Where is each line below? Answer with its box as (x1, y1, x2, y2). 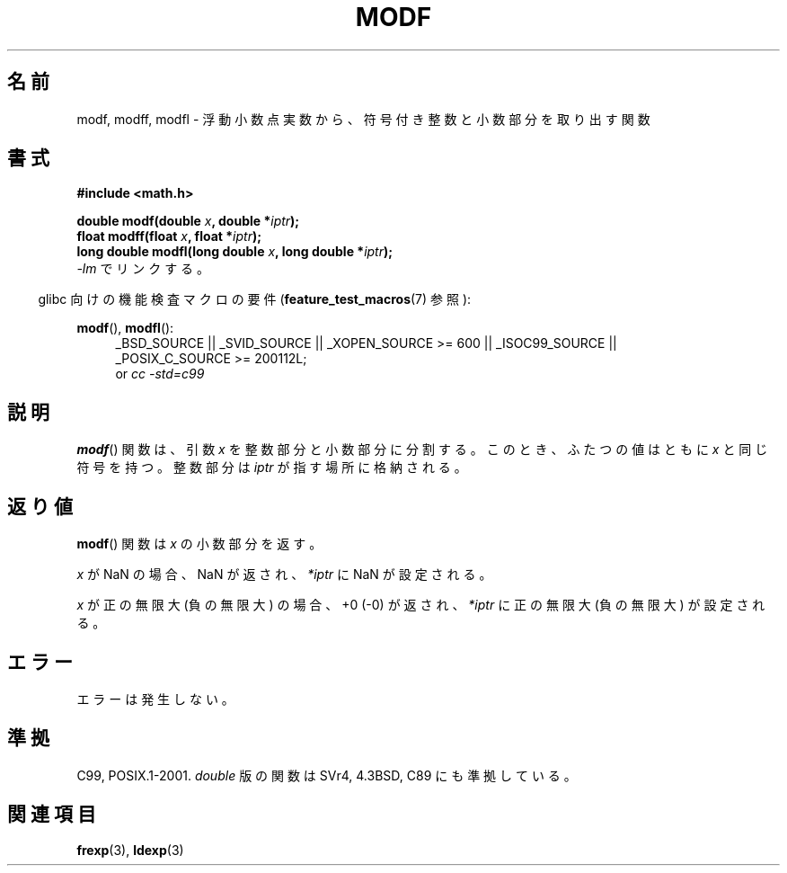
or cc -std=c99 (115, 366, 205, 382)
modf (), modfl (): (76, 320, 174, 336)
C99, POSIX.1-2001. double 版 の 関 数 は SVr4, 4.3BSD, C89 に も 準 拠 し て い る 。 (76, 767, 577, 783)
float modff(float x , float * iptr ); (76, 228, 261, 245)
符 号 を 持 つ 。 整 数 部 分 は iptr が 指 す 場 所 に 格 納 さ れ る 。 (76, 459, 467, 476)
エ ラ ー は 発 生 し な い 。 (76, 690, 234, 707)
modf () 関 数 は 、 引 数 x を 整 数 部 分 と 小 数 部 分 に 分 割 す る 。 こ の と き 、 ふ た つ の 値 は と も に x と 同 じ (76, 441, 768, 458)
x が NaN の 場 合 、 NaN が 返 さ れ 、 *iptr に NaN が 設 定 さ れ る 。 (76, 566, 492, 583)
